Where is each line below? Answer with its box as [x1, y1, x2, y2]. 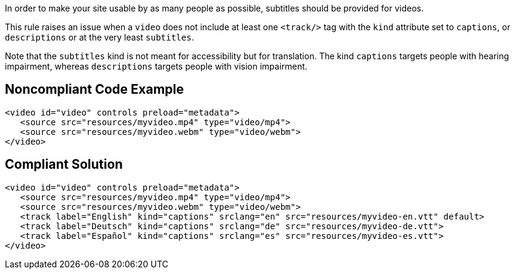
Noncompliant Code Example [5, 82, 184, 97]
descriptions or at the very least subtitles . [5, 32, 194, 42]
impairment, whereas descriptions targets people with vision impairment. [5, 61, 307, 71]
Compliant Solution [5, 157, 123, 172]
